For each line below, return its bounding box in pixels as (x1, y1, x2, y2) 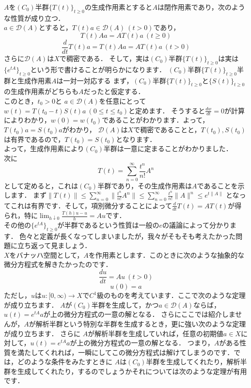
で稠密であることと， (133, 124, 201, 135)
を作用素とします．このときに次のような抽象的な (88, 249, 245, 260)
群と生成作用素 (4, 75, 51, 85)
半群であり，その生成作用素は (97, 180, 192, 190)
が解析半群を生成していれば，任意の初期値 (88, 328, 223, 338)
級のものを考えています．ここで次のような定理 (96, 290, 246, 300)
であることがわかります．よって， (102, 115, 209, 125)
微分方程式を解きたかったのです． (4, 259, 112, 269)
